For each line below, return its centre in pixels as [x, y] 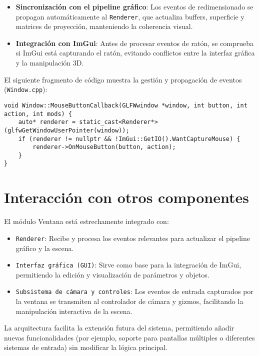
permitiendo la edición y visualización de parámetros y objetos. [112, 274]
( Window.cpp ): [26, 89]
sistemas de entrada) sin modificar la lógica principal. [86, 347]
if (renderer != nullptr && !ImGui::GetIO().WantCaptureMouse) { [129, 139]
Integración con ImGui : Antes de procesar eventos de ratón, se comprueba [135, 43]
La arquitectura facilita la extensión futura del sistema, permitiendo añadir [119, 328]
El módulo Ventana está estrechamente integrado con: [86, 221]
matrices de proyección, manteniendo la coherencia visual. [104, 26]
